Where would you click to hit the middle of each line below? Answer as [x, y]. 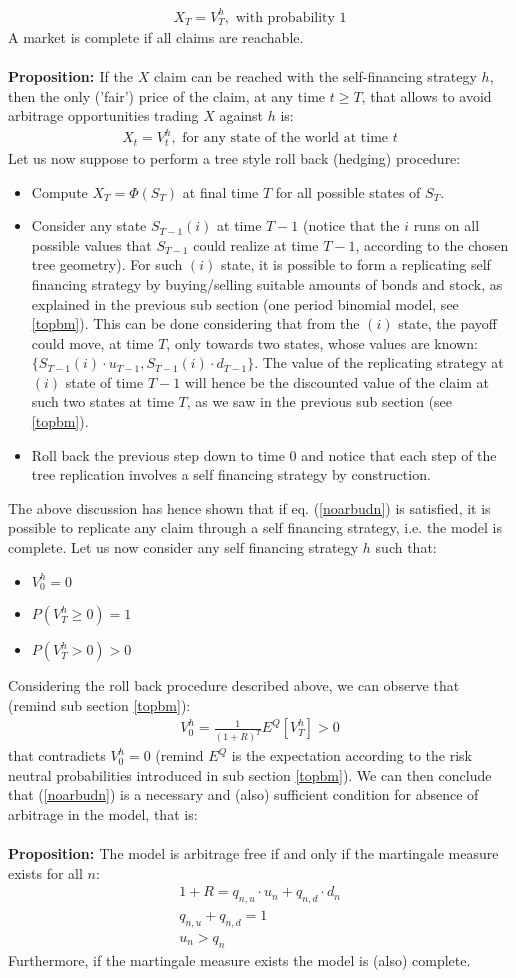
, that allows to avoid [426, 95]
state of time [104, 381]
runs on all [446, 225]
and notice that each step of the [399, 454]
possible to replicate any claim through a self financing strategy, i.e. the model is [255, 527]
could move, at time [92, 342]
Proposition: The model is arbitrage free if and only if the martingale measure [253, 853]
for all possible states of [348, 191]
